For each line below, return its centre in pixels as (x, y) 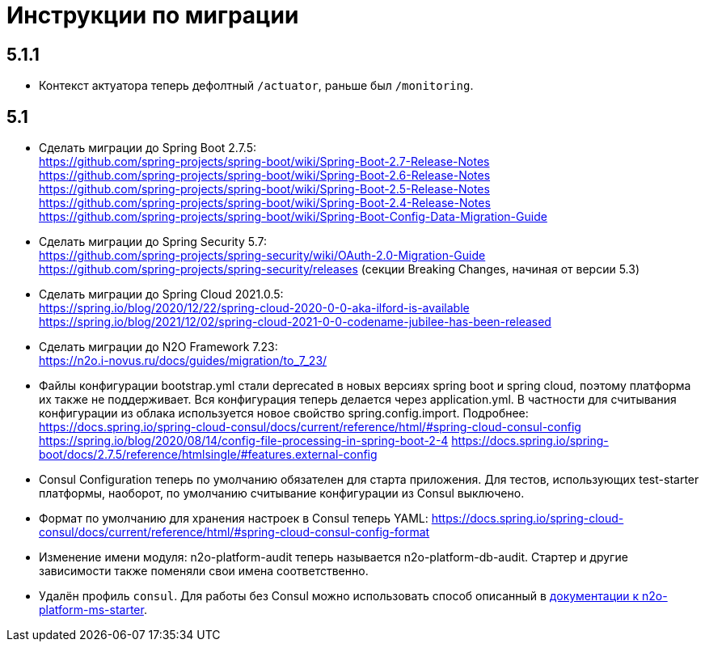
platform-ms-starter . (93, 610)
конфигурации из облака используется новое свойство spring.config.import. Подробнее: (284, 413)
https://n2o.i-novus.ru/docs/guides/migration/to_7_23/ (183, 361)
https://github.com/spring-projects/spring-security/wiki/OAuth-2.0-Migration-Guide (262, 256)
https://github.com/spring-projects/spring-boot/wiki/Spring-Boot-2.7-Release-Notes (264, 162)
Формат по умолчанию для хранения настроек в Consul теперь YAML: (234, 519)
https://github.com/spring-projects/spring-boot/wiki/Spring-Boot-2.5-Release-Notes (264, 189)
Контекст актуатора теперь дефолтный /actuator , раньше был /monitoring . (256, 86)
